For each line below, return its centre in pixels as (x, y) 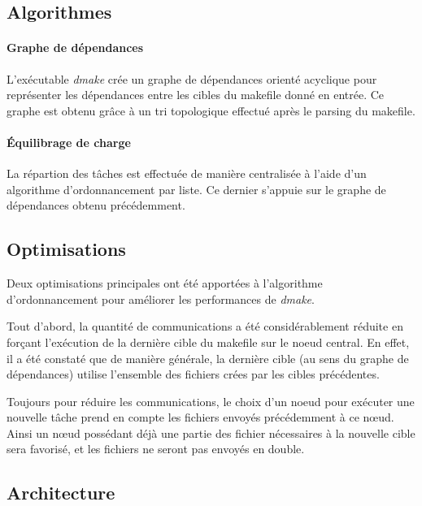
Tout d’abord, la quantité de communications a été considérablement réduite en (205, 326)
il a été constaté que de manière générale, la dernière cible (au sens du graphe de (208, 358)
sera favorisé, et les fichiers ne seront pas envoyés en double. (156, 449)
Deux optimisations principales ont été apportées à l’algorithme (165, 283)
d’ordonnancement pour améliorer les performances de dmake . (161, 298)
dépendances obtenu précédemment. (96, 205)
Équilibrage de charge (69, 142)
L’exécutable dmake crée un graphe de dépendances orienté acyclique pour (192, 78)
